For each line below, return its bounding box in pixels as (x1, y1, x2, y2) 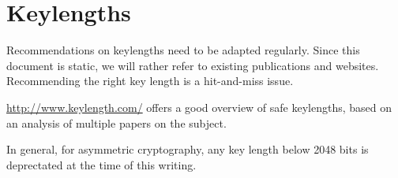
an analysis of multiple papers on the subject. (6, 114, 227, 131)
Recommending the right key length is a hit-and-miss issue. (6, 72, 294, 89)
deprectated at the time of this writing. (6, 156, 197, 172)
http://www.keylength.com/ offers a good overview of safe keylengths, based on (6, 98, 392, 115)
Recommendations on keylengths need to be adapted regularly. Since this (6, 42, 360, 58)
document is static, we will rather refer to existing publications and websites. (6, 57, 379, 73)
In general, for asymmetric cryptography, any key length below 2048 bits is (6, 141, 369, 158)
